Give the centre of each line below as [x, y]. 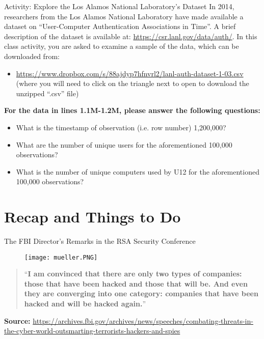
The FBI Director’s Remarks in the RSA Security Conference [100, 241]
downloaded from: [32, 56]
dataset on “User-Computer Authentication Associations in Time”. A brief [120, 26]
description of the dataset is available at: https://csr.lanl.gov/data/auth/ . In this [131, 36]
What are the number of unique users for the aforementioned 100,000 [124, 144]
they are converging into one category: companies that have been [141, 293]
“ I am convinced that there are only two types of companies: [133, 274]
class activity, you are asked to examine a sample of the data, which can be [122, 46]
